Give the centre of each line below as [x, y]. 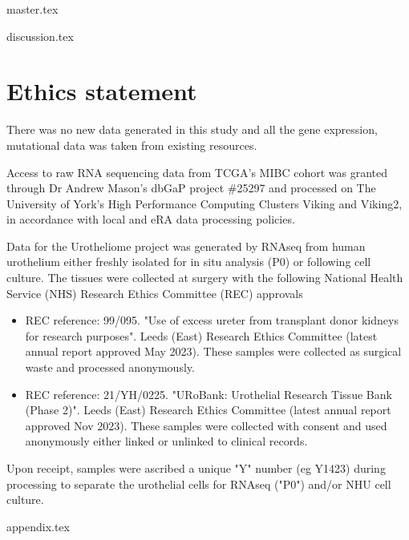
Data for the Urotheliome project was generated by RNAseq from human [186, 246]
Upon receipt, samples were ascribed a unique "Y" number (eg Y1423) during [196, 468]
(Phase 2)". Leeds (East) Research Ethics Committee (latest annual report [208, 410]
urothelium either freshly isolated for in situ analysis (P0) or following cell [189, 262]
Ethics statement [102, 91]
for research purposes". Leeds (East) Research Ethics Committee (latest [201, 335]
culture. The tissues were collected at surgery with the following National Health [205, 278]
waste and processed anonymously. [110, 367]
